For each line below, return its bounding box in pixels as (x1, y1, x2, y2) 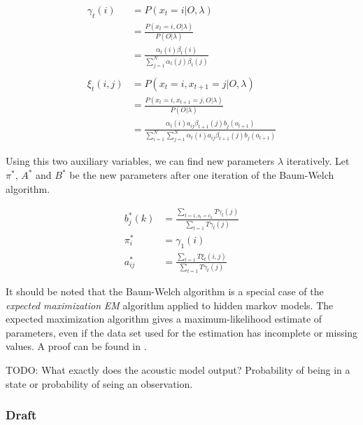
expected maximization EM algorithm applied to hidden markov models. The (6, 297, 334, 312)
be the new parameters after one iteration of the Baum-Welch (69, 168, 334, 182)
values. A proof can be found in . (6, 339, 147, 353)
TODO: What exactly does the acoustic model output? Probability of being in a (6, 362, 350, 377)
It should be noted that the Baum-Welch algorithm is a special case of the (6, 284, 324, 298)
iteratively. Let (286, 154, 350, 168)
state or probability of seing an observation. (6, 376, 193, 391)
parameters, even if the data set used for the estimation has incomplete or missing (6, 325, 358, 339)
